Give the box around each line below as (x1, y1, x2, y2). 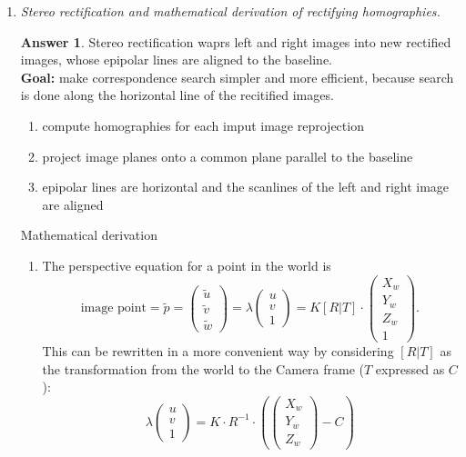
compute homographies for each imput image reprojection (42, 115, 364, 134)
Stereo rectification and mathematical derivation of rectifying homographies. (20, 2, 441, 20)
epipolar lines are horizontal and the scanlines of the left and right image (42, 177, 450, 196)
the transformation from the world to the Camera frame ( (42, 359, 365, 378)
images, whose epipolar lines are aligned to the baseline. (20, 50, 332, 69)
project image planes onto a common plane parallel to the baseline (42, 146, 413, 165)
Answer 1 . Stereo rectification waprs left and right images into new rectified (20, 32, 451, 51)
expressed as (375, 359, 445, 378)
